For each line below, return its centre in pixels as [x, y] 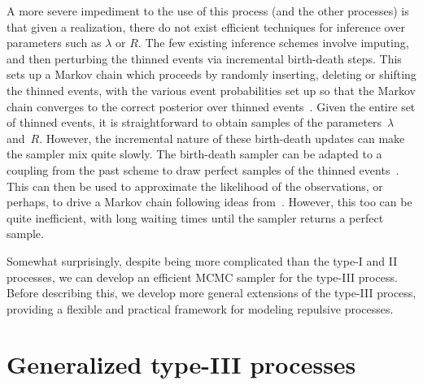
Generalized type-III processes [181, 364]
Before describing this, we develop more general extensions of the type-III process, [211, 293]
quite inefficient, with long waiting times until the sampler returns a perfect [195, 217]
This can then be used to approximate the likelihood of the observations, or [195, 186]
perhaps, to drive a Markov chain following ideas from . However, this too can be [209, 202]
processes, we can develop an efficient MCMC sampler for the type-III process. [202, 277]
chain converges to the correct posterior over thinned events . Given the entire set [211, 106]
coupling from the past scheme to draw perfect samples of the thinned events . [203, 169]
